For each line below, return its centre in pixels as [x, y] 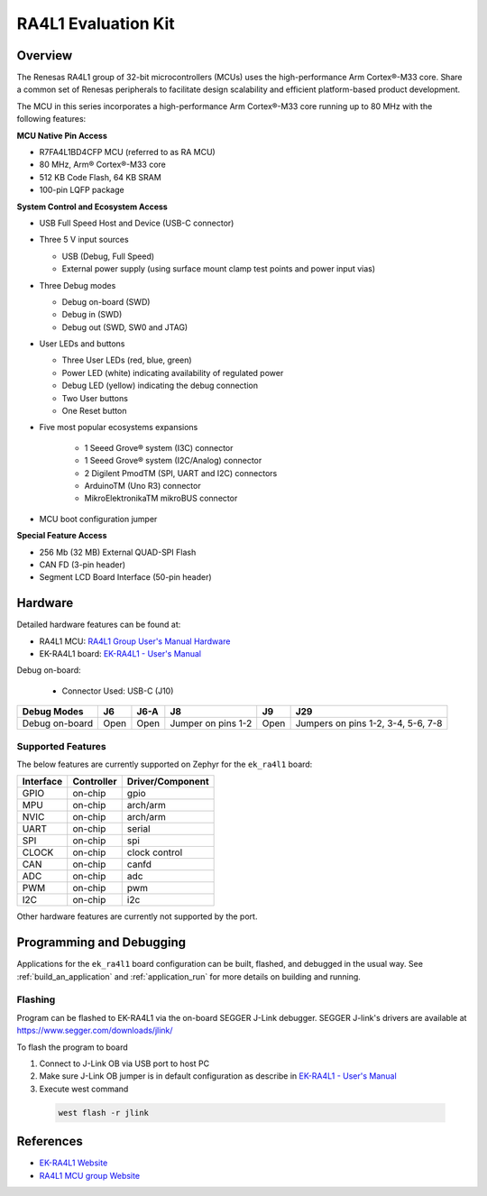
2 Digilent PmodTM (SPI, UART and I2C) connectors [181, 473]
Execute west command [84, 1089]
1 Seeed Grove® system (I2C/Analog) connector [173, 461]
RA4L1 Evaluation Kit [96, 23]
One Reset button [94, 411]
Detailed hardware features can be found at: [99, 625]
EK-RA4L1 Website [74, 1163]
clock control [155, 852]
